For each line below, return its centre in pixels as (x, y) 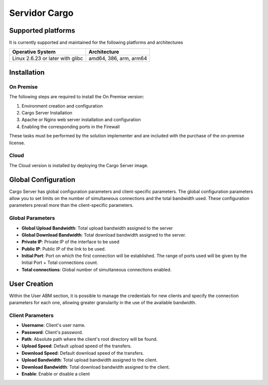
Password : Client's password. (52, 332)
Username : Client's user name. (54, 325)
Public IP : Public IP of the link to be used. (64, 249)
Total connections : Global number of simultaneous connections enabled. (97, 269)
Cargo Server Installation (47, 113)
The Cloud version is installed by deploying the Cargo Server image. (79, 165)
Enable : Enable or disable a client (56, 374)
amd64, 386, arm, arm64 (118, 59)
